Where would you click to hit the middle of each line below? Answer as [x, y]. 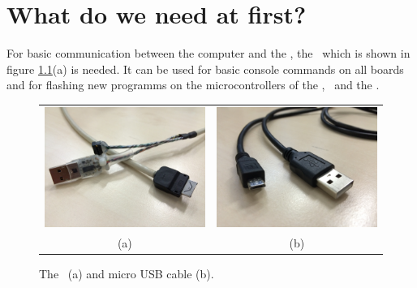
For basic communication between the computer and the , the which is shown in [208, 53]
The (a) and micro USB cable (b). [127, 274]
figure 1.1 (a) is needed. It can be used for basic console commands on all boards [205, 69]
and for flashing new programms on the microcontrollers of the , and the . [193, 85]
